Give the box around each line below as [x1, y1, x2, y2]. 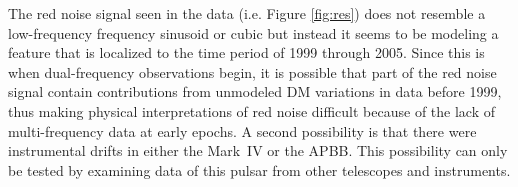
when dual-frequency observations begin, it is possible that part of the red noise [8, 61, 497, 82]
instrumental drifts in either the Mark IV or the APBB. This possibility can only [8, 140, 508, 161]
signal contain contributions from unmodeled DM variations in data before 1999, [8, 81, 502, 102]
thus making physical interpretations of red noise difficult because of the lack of [8, 100, 496, 121]
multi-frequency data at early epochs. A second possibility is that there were [8, 120, 477, 141]
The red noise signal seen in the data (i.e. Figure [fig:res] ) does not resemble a [8, 3, 486, 23]
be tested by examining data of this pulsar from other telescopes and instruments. [8, 159, 511, 180]
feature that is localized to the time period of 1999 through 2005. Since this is [8, 42, 485, 63]
